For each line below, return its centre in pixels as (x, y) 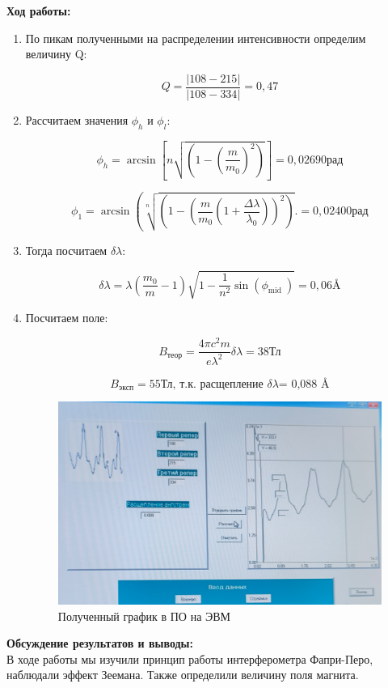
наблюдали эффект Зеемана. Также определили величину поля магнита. (183, 675)
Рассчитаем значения (77, 119)
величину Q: (56, 54)
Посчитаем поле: (67, 318)
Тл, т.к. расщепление (212, 384)
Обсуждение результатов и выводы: (100, 643)
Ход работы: (39, 11)
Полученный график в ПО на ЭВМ (144, 616)
